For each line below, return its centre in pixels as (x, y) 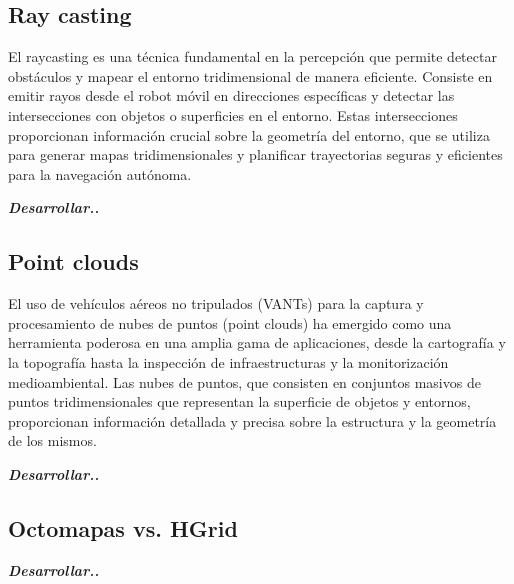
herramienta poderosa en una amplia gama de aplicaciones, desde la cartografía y (257, 342)
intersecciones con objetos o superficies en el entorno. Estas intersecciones (233, 114)
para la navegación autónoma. (100, 173)
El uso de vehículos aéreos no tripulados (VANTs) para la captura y (216, 303)
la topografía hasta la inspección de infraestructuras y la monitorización (228, 361)
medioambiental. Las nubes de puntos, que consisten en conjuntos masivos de (244, 381)
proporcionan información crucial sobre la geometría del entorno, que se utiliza (249, 134)
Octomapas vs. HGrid (123, 527)
